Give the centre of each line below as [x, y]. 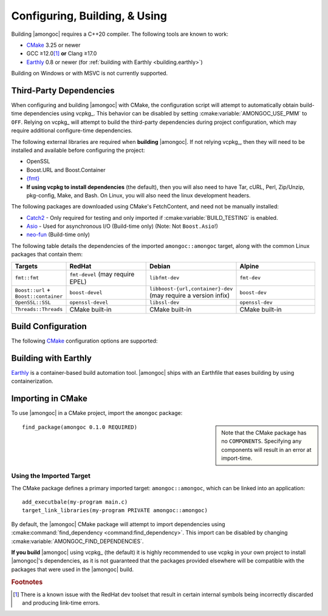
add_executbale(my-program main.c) [75, 502]
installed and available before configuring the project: [78, 150]
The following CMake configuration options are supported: [84, 341]
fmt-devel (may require [102, 274]
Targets [26, 266]
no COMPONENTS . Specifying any [261, 441]
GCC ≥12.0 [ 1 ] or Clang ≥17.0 [62, 53]
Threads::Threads [39, 310]
